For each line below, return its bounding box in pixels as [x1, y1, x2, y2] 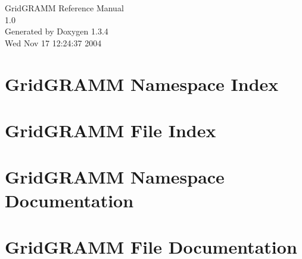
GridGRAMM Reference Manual [5, 2, 124, 14]
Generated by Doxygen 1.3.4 [5, 25, 108, 37]
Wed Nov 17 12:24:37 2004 [5, 36, 102, 49]
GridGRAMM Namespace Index [5, 71, 279, 96]
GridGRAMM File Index [5, 118, 216, 142]
